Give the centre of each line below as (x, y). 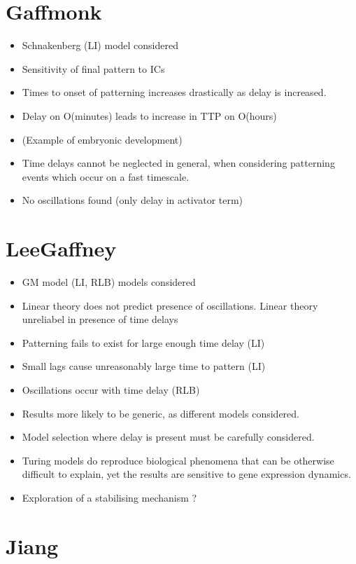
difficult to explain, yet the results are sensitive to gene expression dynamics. (186, 474)
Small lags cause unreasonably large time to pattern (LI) (144, 366)
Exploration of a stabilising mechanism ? (109, 497)
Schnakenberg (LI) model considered (100, 45)
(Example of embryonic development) (102, 139)
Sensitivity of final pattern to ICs (93, 68)
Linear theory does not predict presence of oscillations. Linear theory (170, 305)
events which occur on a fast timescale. (106, 176)
